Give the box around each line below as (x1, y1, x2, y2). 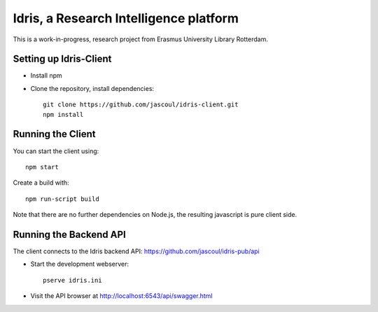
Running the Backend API (13, 228, 126, 241)
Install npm (30, 71, 62, 80)
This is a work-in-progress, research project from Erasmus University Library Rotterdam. (13, 35, 269, 43)
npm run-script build (25, 194, 99, 203)
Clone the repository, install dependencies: (30, 84, 154, 92)
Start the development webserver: (30, 260, 129, 269)
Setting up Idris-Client (13, 53, 112, 65)
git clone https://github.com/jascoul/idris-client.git (43, 101, 239, 108)
